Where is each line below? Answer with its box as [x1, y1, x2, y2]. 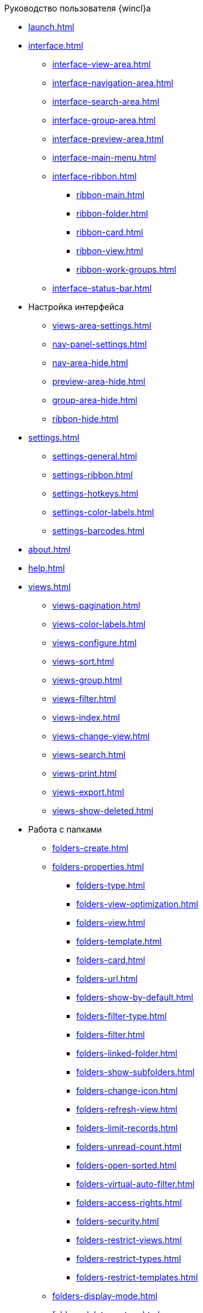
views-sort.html [52, 656, 114, 666]
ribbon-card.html [76, 227, 144, 237]
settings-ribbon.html [52, 470, 133, 480]
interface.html [28, 40, 83, 51]
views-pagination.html [52, 600, 141, 610]
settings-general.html [52, 451, 138, 461]
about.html [28, 544, 71, 554]
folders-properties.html [52, 861, 144, 872]
